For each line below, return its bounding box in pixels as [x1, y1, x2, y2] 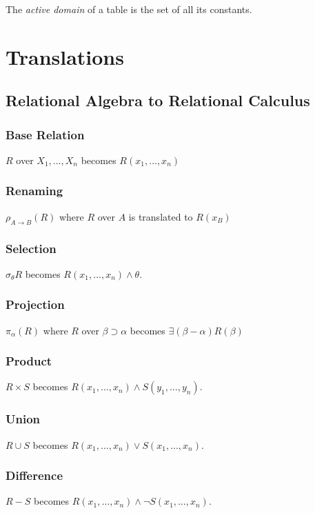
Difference [6, 467, 63, 484]
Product [6, 352, 52, 370]
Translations [6, 42, 124, 70]
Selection [6, 239, 57, 256]
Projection [6, 296, 65, 313]
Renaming [6, 182, 63, 199]
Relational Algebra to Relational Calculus [6, 90, 310, 111]
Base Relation [6, 125, 85, 143]
